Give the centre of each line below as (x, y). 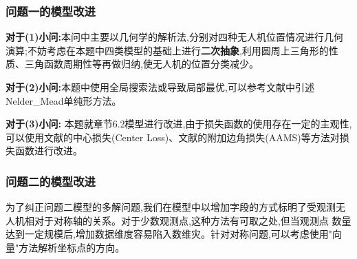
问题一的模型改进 (51, 11)
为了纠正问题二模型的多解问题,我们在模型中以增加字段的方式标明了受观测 (171, 207)
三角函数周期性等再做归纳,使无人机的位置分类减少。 (141, 64)
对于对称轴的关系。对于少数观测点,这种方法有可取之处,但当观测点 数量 (193, 220)
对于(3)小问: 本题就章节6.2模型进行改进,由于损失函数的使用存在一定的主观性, (179, 124)
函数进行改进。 (48, 151)
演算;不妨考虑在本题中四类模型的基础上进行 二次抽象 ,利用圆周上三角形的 (167, 50)
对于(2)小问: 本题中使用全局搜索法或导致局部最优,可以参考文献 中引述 (160, 87)
